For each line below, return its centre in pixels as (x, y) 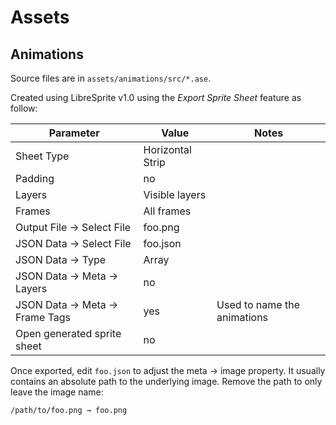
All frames (167, 211)
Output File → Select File (73, 227)
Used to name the (258, 304)
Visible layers (175, 194)
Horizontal (167, 149)
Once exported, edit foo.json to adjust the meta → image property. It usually (168, 370)
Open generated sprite (68, 333)
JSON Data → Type (61, 259)
